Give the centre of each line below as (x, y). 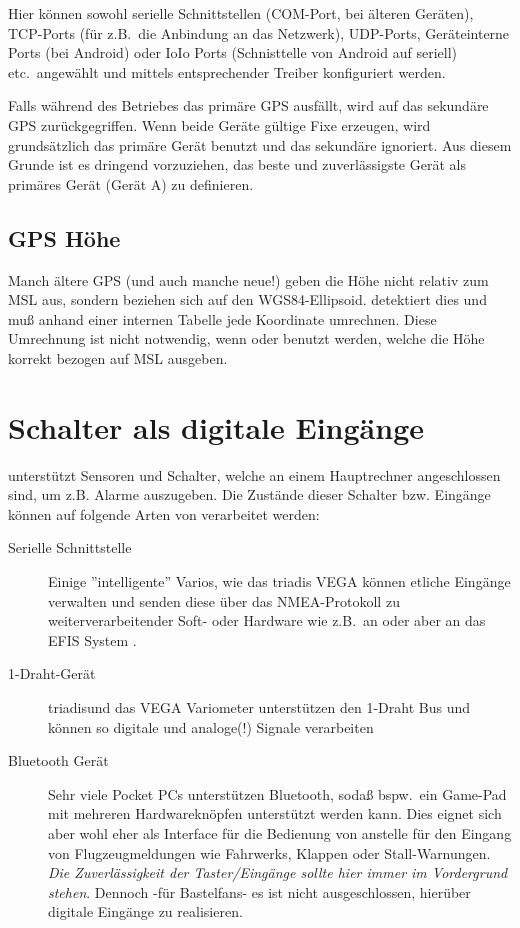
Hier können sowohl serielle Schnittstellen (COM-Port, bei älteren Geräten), (241, 13)
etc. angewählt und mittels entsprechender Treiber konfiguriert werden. (227, 71)
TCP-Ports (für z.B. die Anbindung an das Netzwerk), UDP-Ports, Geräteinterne (259, 32)
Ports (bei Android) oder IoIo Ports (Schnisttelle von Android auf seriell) (232, 52)
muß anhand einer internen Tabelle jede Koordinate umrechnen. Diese (222, 318)
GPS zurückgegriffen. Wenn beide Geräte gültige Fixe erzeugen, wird (219, 124)
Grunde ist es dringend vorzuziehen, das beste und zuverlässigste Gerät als (237, 164)
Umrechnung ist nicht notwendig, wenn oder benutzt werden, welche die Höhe (246, 338)
